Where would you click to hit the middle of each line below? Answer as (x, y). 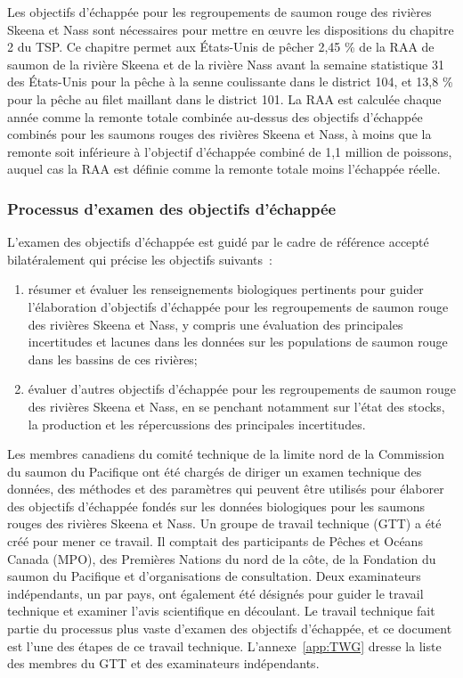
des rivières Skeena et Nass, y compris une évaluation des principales (215, 324)
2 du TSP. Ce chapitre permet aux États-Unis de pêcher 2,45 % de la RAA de (221, 47)
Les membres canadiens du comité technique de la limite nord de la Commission (226, 454)
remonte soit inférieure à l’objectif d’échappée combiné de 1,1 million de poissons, (230, 151)
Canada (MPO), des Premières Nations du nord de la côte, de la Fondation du (222, 558)
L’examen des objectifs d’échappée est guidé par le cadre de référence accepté (218, 242)
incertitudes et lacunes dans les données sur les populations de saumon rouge (238, 342)
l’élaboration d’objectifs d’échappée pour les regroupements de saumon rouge (238, 306)
